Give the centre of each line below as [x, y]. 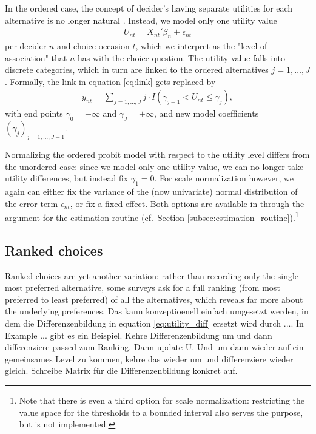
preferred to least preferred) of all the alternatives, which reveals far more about [154, 299]
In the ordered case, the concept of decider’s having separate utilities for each [149, 8]
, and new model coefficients [206, 113]
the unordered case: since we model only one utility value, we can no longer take [154, 166]
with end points [34, 113]
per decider [26, 46]
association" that [36, 57]
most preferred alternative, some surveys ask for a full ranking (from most [143, 287]
